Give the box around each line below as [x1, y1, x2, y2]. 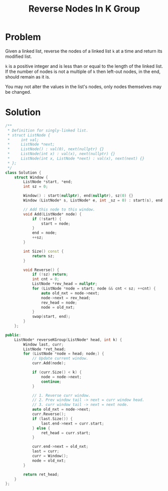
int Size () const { [23, 249, 64, 254]
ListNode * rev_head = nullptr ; [32, 282, 98, 287]
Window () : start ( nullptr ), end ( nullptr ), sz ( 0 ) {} [23, 193, 134, 198]
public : [5, 332, 22, 337]
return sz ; [32, 253, 55, 258]
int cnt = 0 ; [32, 276, 59, 282]
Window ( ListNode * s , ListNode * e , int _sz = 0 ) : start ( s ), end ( [23, 198, 165, 203]
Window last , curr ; [23, 342, 64, 347]
